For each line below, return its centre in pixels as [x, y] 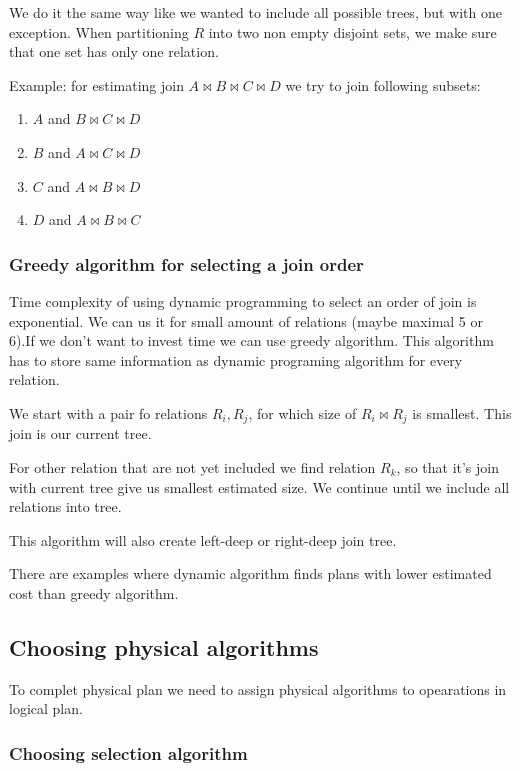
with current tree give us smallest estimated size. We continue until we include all [259, 486]
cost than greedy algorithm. [94, 592]
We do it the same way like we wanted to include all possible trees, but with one [256, 12]
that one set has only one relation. [114, 51]
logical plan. [46, 708]
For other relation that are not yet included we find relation [192, 466]
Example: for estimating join [96, 84]
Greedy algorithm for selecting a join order [186, 263]
